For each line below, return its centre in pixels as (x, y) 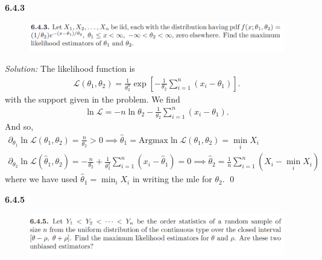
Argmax (153, 140)
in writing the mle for (172, 179)
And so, (19, 126)
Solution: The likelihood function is (70, 68)
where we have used (41, 179)
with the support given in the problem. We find (93, 99)
